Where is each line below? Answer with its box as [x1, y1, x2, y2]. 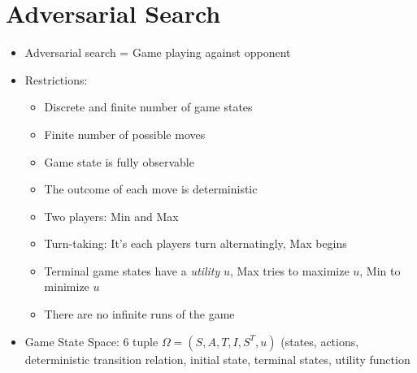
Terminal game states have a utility [44, 262, 220, 279]
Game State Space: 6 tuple [24, 332, 159, 349]
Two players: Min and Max [44, 207, 179, 224]
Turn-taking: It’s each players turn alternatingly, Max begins [44, 235, 347, 252]
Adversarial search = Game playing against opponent [24, 44, 291, 61]
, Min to [359, 262, 401, 279]
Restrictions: [24, 71, 88, 88]
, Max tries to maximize [229, 262, 350, 279]
